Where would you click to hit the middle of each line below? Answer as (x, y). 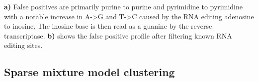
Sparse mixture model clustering (89, 72)
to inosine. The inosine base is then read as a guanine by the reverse (108, 26)
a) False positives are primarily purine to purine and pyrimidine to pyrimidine (123, 6)
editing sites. (23, 45)
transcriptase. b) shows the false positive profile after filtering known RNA (118, 35)
